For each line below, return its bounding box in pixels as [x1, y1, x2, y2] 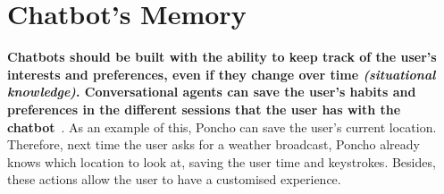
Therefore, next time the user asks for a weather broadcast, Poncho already [7, 135, 420, 154]
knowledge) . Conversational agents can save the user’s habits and [7, 82, 416, 101]
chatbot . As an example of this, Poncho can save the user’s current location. [7, 117, 437, 136]
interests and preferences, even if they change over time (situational [7, 64, 436, 83]
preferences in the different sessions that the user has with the [7, 99, 401, 118]
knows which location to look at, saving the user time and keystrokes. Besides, [7, 152, 436, 171]
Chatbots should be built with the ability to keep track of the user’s [7, 47, 437, 66]
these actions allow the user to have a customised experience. [7, 170, 341, 189]
